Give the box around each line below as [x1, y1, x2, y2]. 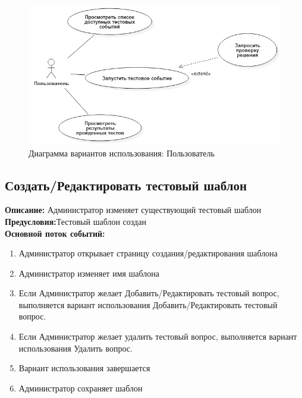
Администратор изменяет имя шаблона [18, 267, 160, 279]
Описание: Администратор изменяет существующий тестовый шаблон [5, 203, 262, 216]
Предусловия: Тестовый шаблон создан [5, 215, 146, 227]
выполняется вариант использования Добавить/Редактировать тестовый [18, 298, 278, 311]
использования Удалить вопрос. [18, 341, 133, 354]
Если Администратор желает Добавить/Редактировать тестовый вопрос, [18, 287, 279, 299]
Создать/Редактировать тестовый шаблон [5, 176, 247, 194]
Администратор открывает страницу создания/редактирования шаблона [18, 247, 278, 259]
